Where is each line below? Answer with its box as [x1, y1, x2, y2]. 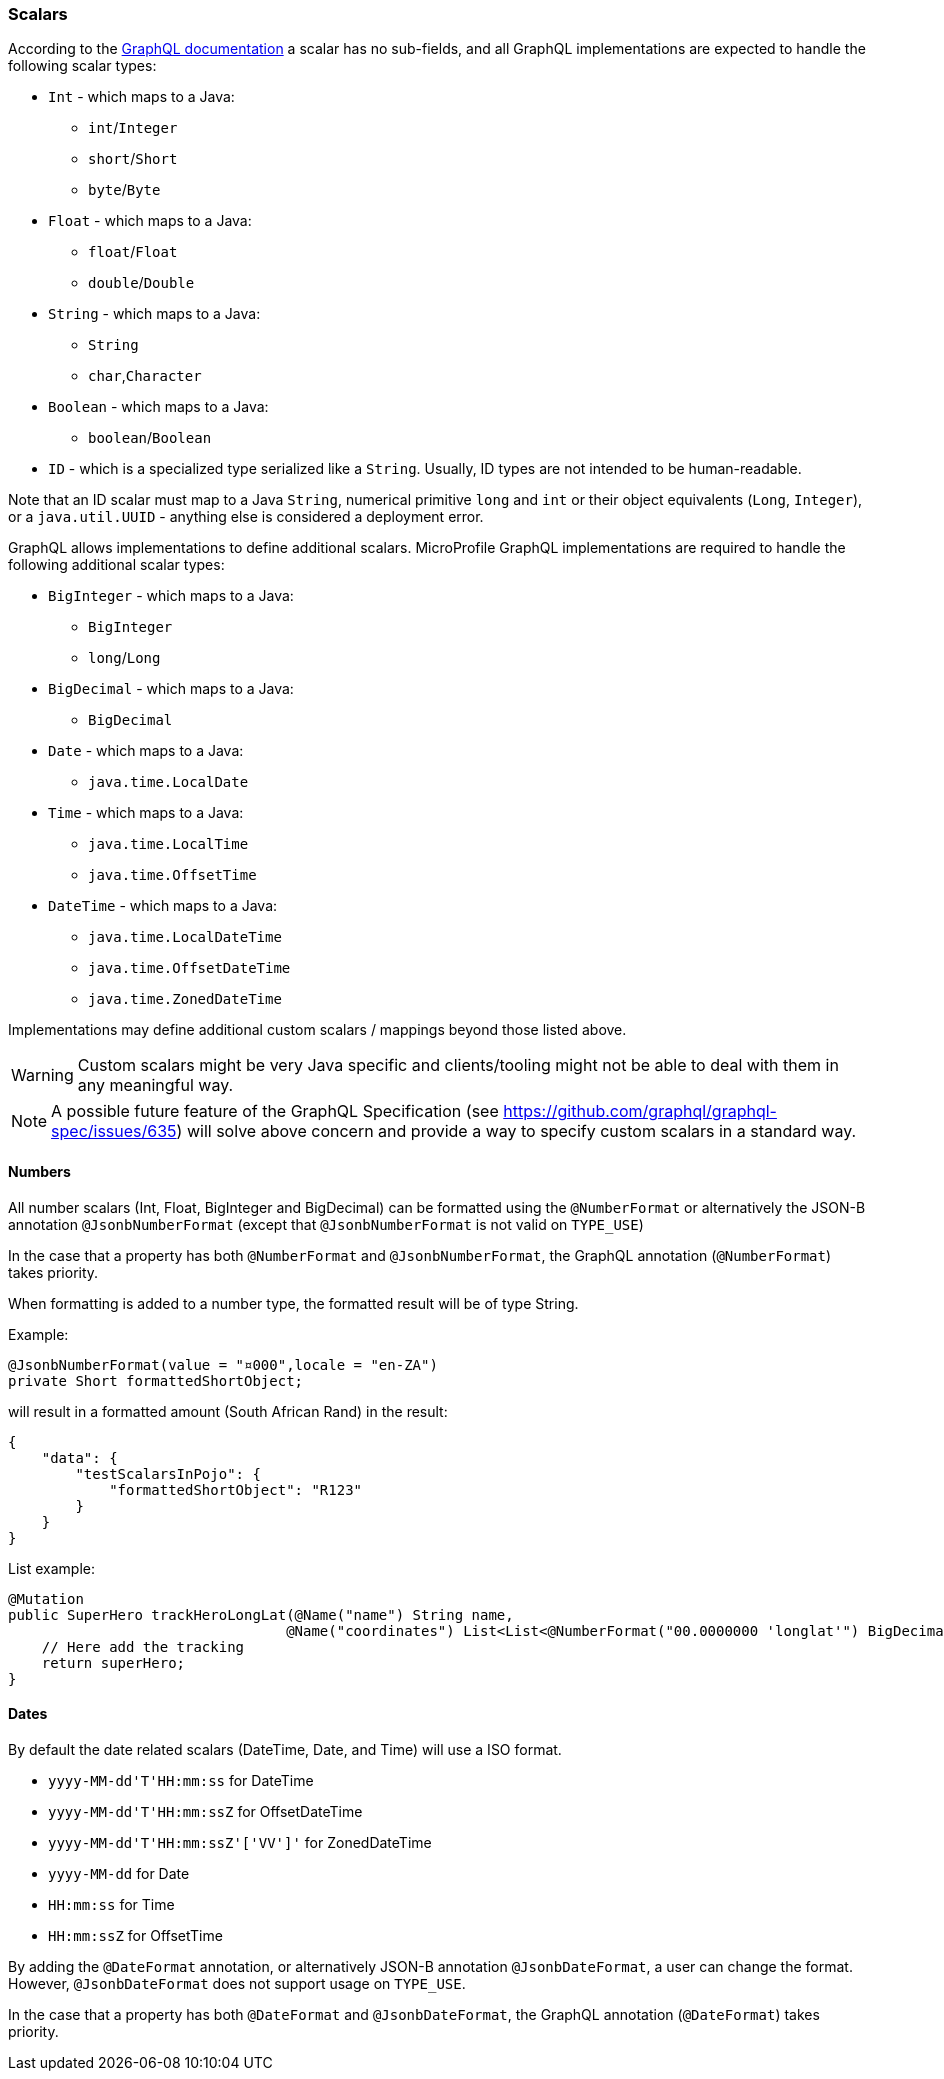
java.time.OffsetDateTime [88, 960, 291, 977]
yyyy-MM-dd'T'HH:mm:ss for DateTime [48, 1771, 314, 1789]
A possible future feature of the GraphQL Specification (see [51, 1101, 499, 1122]
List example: [8, 1559, 95, 1577]
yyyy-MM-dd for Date [48, 1864, 190, 1882]
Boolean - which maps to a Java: [48, 398, 269, 416]
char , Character [88, 367, 202, 385]
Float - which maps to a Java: [48, 212, 252, 230]
